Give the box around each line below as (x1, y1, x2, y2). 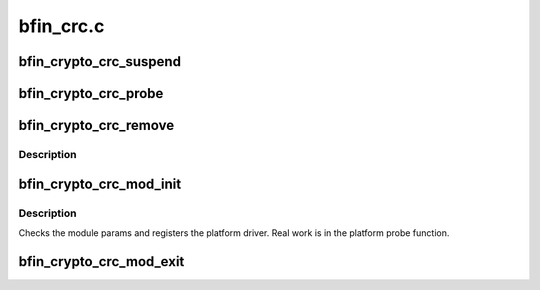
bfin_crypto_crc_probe (18, 85, 164, 102)
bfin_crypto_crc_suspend (18, 53, 182, 70)
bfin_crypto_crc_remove (18, 117, 175, 134)
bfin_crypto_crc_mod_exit (18, 253, 185, 270)
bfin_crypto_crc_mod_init (18, 175, 182, 192)
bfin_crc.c (18, 15, 105, 37)
